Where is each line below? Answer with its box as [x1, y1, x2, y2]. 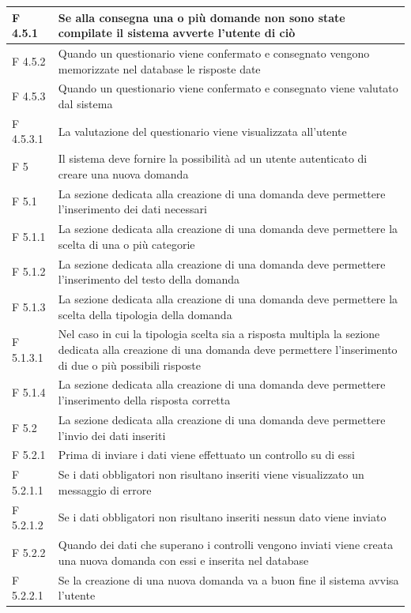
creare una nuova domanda [58, 165, 189, 182]
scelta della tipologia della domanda [58, 306, 232, 322]
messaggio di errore [58, 481, 152, 498]
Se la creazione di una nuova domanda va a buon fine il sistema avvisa [58, 571, 399, 588]
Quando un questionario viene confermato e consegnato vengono [58, 44, 370, 61]
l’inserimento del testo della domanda [58, 271, 240, 288]
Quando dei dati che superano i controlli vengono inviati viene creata [58, 536, 394, 553]
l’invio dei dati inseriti [58, 427, 166, 443]
